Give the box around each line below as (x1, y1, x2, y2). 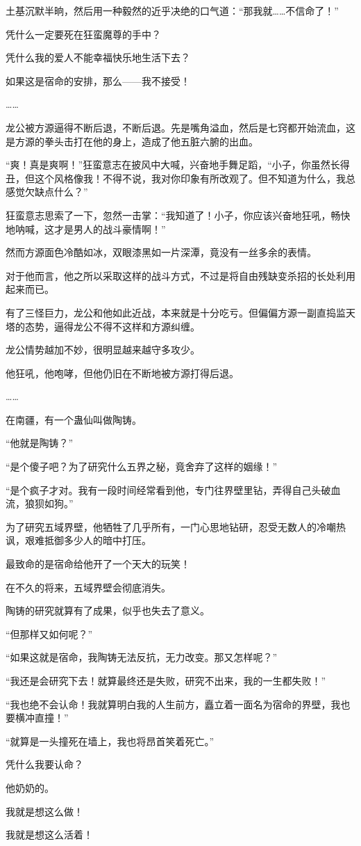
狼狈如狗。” (24, 496, 74, 511)
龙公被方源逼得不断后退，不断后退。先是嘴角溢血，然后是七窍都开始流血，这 (6, 120, 355, 134)
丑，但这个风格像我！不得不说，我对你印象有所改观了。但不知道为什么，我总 (6, 170, 355, 185)
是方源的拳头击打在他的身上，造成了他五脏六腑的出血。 (6, 134, 258, 148)
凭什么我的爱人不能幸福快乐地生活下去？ (6, 50, 190, 65)
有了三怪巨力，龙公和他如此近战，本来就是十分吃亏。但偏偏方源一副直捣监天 (6, 305, 355, 319)
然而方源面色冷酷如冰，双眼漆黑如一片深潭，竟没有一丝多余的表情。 (6, 245, 317, 260)
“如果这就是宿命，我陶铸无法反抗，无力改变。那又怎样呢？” (6, 650, 278, 664)
